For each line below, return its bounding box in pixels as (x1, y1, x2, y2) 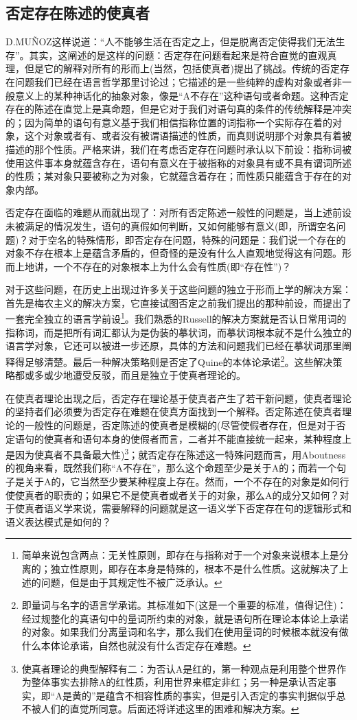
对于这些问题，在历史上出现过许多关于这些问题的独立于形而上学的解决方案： (5, 282, 352, 297)
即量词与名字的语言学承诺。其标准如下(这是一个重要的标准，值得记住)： (21, 598, 347, 612)
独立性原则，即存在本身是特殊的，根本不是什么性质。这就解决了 (50, 561, 339, 575)
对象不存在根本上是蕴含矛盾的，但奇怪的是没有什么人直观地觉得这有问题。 (5, 246, 342, 260)
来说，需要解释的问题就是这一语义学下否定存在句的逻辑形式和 (72, 501, 352, 515)
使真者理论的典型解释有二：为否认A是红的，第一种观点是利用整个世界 (21, 661, 337, 675)
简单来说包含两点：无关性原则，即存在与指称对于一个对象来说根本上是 (21, 548, 339, 562)
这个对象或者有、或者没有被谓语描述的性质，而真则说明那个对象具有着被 (24, 128, 352, 143)
